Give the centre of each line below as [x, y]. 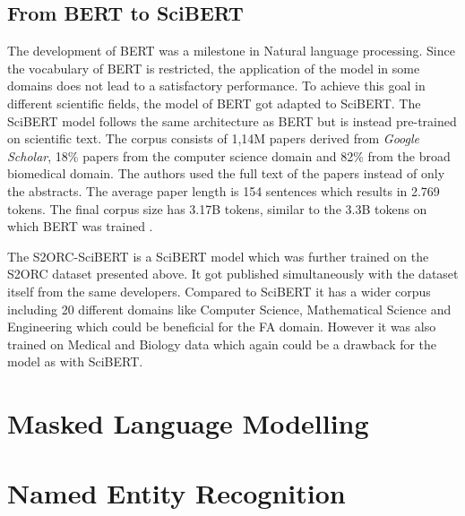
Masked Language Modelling [188, 423]
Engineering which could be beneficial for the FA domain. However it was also [222, 327]
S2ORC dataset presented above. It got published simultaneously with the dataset [233, 274]
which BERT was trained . [80, 226]
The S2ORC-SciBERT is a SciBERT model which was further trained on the [218, 256]
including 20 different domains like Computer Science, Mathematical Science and [229, 309]
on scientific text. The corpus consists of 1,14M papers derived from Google [214, 138]
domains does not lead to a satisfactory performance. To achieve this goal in [216, 86]
